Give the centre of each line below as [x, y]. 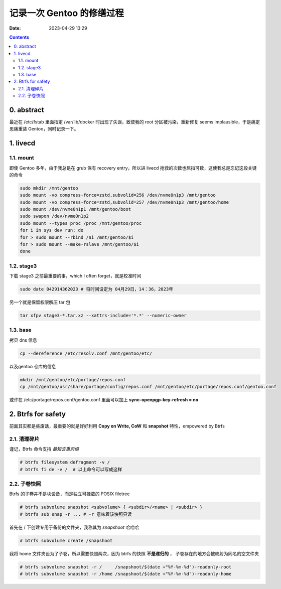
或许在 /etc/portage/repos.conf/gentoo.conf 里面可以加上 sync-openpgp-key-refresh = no [104, 400]
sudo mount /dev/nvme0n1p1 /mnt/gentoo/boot [76, 209]
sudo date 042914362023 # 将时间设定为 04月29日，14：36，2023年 [96, 289]
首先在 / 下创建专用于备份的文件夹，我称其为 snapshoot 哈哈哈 [74, 527]
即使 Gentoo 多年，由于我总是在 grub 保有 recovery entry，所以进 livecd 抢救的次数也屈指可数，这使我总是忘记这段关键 [133, 168]
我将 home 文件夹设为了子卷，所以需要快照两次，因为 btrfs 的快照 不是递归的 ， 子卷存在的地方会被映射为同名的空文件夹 [134, 553]
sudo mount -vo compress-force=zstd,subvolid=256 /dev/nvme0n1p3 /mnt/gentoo [118, 195]
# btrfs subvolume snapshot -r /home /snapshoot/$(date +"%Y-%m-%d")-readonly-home [126, 574]
